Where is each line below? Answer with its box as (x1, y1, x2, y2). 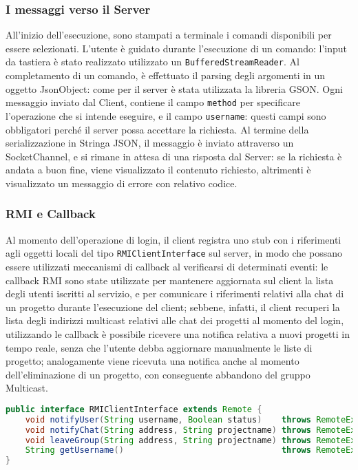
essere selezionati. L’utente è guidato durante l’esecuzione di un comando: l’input (6, 41, 348, 55)
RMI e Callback (6, 205, 96, 222)
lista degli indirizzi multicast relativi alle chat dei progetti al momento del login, (6, 313, 344, 328)
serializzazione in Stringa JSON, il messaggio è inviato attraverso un (6, 136, 294, 150)
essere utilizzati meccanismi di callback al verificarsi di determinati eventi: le (6, 259, 328, 273)
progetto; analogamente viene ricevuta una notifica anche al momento (6, 354, 299, 368)
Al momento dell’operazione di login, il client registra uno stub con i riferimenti (6, 232, 341, 246)
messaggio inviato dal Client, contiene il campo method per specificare (6, 95, 300, 109)
